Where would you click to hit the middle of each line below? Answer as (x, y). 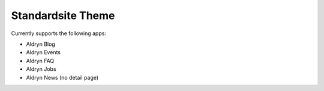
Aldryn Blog (40, 44)
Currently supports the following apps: (58, 33)
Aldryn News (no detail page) (62, 77)
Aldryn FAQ (40, 61)
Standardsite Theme (63, 15)
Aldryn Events (43, 52)
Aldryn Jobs (41, 69)
